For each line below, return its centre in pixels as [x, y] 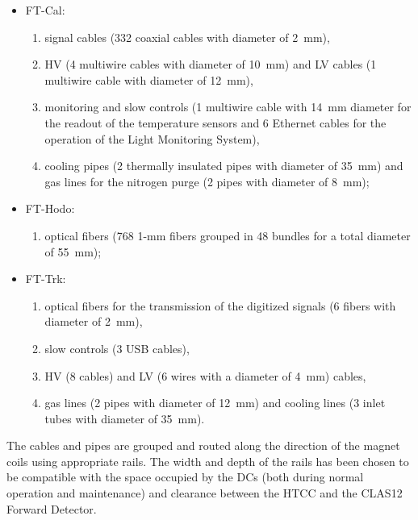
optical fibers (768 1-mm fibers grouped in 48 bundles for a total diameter [228, 235]
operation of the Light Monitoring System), [152, 138]
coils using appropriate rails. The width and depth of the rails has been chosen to [208, 461]
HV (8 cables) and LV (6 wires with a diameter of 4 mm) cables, [205, 375]
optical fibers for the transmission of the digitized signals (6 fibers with [220, 305]
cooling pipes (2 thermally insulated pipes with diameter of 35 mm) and [224, 166]
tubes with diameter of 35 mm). [125, 418]
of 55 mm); [73, 251]
